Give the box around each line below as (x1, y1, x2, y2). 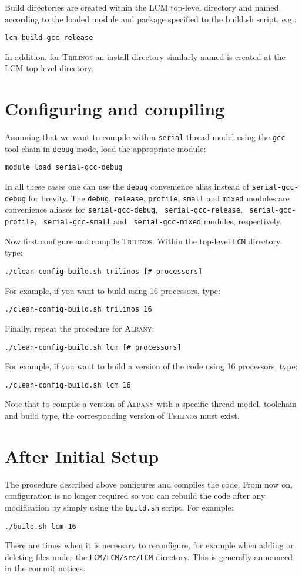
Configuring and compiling (5, 97, 225, 121)
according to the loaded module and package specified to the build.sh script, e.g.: (5, 12, 297, 25)
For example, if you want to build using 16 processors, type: (5, 284, 220, 296)
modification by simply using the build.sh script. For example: (5, 501, 234, 513)
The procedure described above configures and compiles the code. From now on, (5, 478, 293, 490)
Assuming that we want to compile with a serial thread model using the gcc (5, 131, 286, 143)
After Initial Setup (5, 443, 159, 468)
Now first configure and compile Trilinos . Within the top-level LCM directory (5, 234, 281, 247)
